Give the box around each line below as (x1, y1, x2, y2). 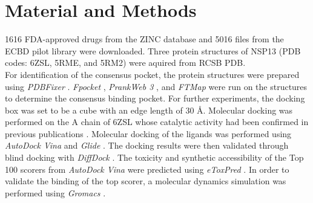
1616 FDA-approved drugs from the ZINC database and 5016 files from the (5, 33, 284, 45)
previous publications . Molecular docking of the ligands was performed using (5, 127, 292, 140)
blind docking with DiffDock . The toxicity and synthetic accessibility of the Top (5, 151, 304, 164)
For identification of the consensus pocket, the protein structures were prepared (5, 68, 300, 80)
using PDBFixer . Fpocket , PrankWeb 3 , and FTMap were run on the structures (5, 80, 308, 92)
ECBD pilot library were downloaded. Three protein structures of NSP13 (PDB (5, 44, 301, 57)
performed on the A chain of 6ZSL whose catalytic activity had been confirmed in (5, 115, 309, 128)
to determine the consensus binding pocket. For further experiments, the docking (5, 92, 305, 105)
